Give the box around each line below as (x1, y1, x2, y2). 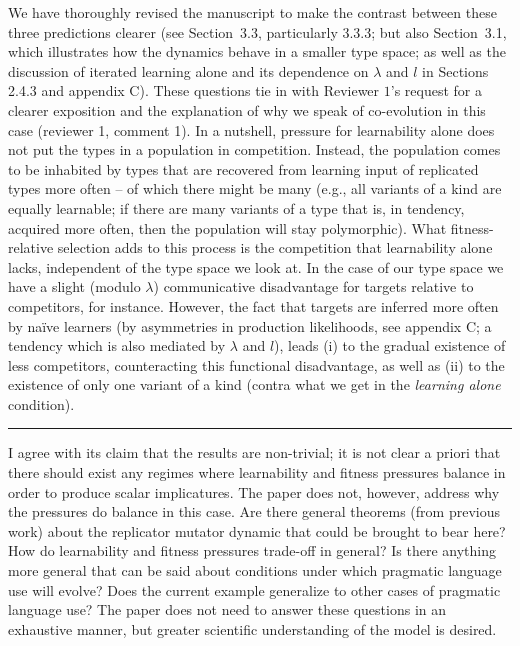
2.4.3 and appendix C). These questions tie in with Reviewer (8, 80, 380, 101)
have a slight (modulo (8, 276, 141, 297)
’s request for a (390, 80, 482, 101)
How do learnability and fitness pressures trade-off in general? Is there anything (8, 540, 496, 561)
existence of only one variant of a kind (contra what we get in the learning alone (8, 374, 501, 395)
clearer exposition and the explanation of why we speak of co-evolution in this (8, 99, 486, 120)
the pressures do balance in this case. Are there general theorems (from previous (8, 501, 500, 522)
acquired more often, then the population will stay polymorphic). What (8, 217, 447, 238)
